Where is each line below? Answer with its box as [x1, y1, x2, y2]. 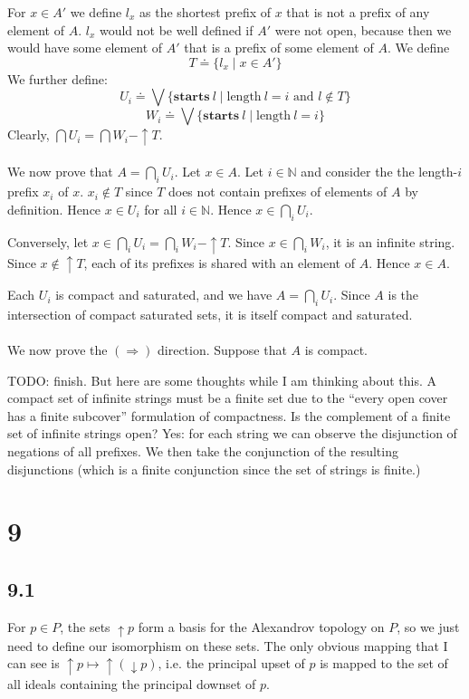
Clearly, [7, 125, 50, 144]
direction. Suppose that [158, 340, 287, 359]
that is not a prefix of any [286, 3, 430, 21]
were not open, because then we [274, 20, 452, 39]
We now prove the [7, 340, 108, 359]
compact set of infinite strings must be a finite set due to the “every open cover [7, 388, 448, 407]
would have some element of [7, 38, 163, 57]
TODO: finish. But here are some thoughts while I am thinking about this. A [7, 370, 437, 389]
